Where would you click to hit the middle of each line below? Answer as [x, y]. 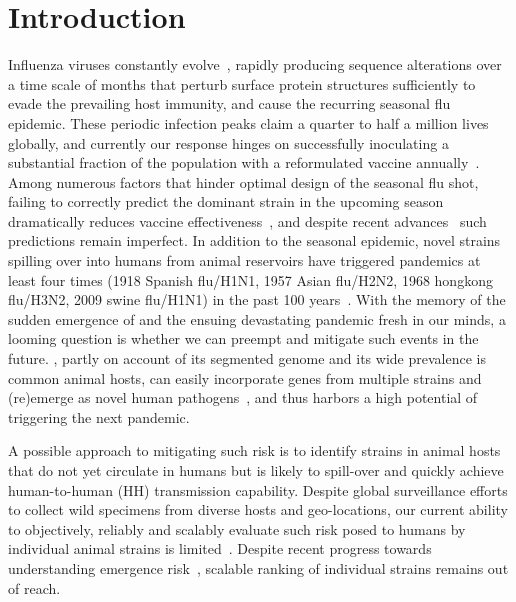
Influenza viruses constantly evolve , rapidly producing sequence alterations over [255, 64]
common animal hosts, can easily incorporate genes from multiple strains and [245, 377]
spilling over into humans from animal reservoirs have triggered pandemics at [244, 260]
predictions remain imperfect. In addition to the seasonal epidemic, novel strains [254, 240]
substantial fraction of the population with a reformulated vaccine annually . [244, 162]
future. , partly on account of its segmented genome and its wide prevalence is [247, 358]
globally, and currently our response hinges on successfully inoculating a [228, 142]
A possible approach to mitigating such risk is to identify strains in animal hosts [254, 450]
